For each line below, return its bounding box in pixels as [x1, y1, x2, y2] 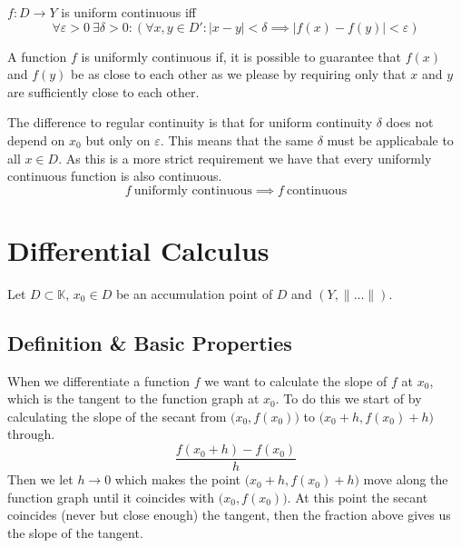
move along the [363, 470, 448, 489]
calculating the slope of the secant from [7, 406, 227, 425]
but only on [85, 130, 151, 149]
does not [386, 113, 434, 132]
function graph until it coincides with [7, 487, 215, 506]
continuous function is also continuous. [7, 166, 222, 185]
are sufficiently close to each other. [7, 82, 200, 101]
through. [7, 424, 55, 443]
